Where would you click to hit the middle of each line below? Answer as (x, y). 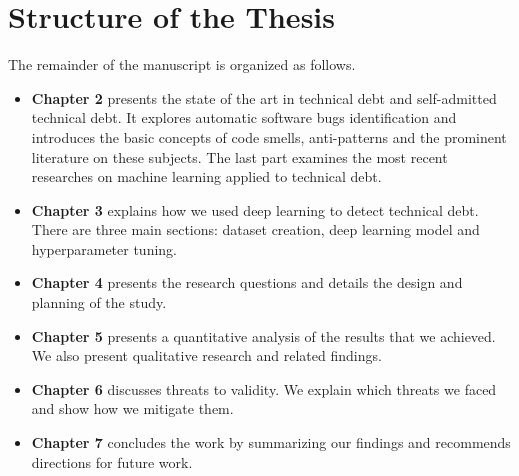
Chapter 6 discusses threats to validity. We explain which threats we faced (264, 388)
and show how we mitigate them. (132, 408)
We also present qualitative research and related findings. (206, 355)
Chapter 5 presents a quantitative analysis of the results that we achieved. (263, 335)
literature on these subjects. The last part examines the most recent (239, 156)
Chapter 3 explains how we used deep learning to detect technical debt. (255, 209)
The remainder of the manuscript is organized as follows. (182, 64)
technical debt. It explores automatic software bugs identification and (244, 117)
